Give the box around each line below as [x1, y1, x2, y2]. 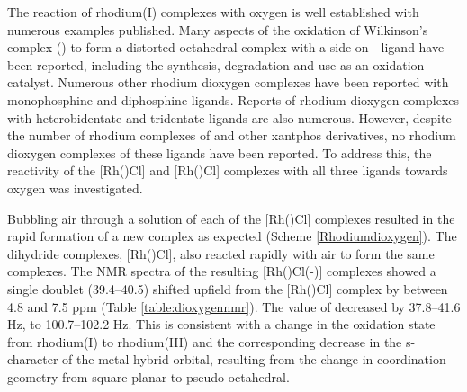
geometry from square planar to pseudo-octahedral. [7, 367, 290, 386]
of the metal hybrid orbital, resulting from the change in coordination [62, 350, 446, 369]
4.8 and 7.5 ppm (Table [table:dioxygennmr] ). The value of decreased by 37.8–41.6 [7, 297, 461, 316]
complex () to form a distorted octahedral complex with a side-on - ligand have [7, 38, 445, 57]
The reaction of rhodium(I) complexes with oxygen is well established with [7, 3, 419, 21]
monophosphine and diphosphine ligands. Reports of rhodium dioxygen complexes [7, 90, 460, 109]
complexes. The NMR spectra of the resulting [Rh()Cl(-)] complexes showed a [7, 262, 436, 281]
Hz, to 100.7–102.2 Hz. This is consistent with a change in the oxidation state [7, 315, 436, 334]
